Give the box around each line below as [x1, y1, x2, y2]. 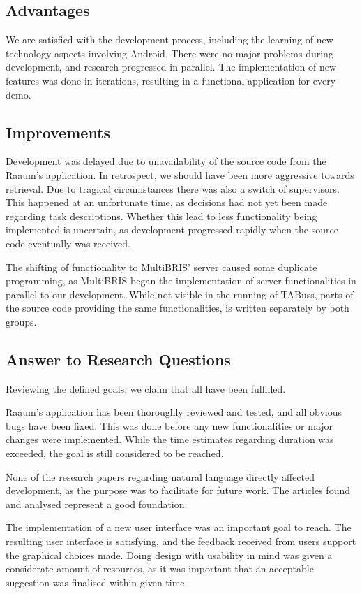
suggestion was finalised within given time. [6, 574, 188, 589]
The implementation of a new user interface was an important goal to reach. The [6, 520, 352, 535]
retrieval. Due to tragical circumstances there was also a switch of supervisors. [6, 181, 340, 196]
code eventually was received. [6, 236, 130, 250]
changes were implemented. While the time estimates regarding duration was [6, 432, 334, 447]
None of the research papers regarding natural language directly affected [6, 469, 315, 484]
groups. [6, 314, 37, 328]
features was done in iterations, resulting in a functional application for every [6, 73, 336, 87]
